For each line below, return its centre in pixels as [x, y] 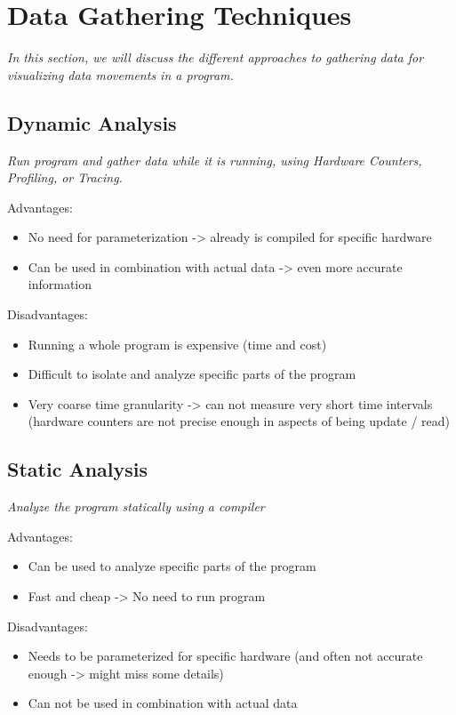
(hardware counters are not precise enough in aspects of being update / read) [239, 421]
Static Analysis [78, 469]
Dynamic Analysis [92, 122]
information [60, 284]
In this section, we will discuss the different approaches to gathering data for [216, 57]
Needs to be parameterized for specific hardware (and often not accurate [225, 656]
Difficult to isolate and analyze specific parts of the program [192, 374]
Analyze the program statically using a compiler [136, 506]
